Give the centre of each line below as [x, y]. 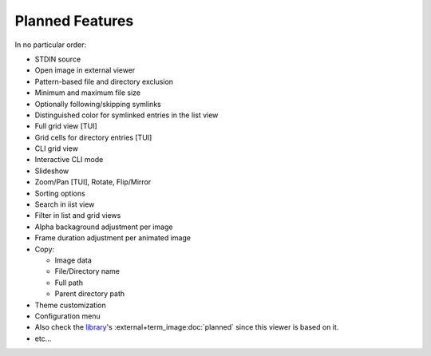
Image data [73, 260]
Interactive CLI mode [69, 160]
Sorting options [60, 193]
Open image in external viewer [85, 70]
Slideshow [52, 171]
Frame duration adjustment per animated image [113, 238]
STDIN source [58, 59]
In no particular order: [51, 45]
